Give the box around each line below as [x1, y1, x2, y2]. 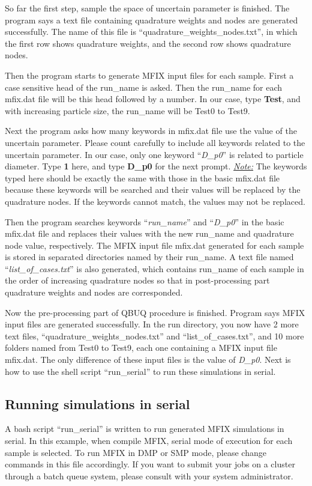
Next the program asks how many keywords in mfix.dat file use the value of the [5, 124, 297, 137]
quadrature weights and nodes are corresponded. [5, 286, 183, 299]
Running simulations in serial [5, 394, 190, 413]
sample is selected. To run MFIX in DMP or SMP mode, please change [5, 446, 266, 458]
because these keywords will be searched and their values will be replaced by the [5, 183, 301, 196]
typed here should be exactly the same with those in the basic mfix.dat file [5, 171, 280, 184]
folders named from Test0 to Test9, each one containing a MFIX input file [5, 341, 277, 354]
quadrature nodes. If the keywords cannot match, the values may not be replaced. [5, 195, 305, 207]
